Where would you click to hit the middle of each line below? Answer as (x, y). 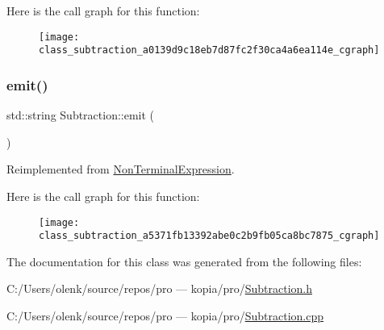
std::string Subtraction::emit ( (81, 115)
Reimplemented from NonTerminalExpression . (121, 169)
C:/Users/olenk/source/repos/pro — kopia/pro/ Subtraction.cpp (165, 315)
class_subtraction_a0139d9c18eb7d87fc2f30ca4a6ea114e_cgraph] (209, 50)
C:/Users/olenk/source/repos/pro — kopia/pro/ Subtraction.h (159, 288)
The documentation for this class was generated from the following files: (184, 261)
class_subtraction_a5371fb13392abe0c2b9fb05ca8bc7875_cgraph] (209, 236)
